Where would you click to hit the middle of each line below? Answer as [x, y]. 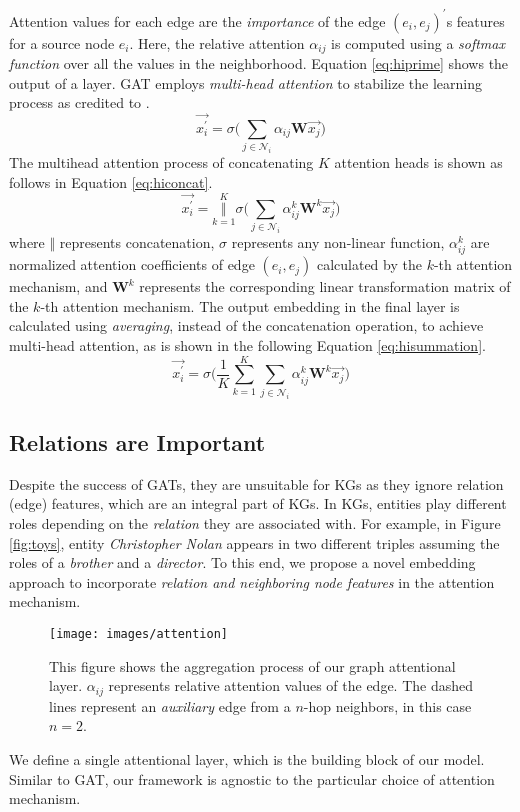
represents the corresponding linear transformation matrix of [325, 286]
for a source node [62, 42]
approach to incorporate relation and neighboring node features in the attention [252, 581]
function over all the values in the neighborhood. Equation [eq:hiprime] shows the [259, 62]
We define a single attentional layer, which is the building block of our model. [247, 758]
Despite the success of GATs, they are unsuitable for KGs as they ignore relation [256, 483]
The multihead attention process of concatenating [161, 162]
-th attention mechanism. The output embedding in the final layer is [250, 305]
